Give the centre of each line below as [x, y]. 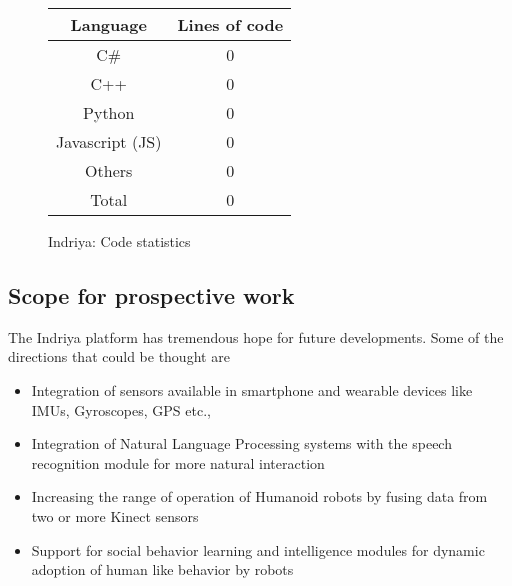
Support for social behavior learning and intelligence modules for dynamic [258, 549]
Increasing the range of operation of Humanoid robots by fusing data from [259, 496]
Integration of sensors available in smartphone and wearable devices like [252, 389]
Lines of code [230, 24]
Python [109, 112]
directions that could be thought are [119, 356]
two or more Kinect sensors [115, 515]
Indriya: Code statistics [119, 241]
